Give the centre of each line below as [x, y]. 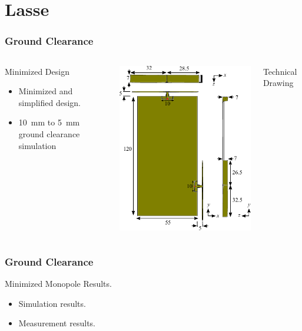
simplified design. [49, 102]
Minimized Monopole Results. [58, 284]
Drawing [278, 83]
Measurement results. [57, 323]
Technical [280, 71]
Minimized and [46, 91]
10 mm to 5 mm [49, 122]
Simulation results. [52, 303]
